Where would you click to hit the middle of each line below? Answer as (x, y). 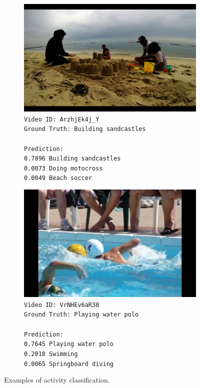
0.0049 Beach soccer (58, 178)
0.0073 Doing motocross (63, 168)
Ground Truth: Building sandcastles (85, 129)
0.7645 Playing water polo (69, 344)
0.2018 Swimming (51, 354)
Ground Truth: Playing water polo (81, 315)
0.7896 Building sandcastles (72, 159)
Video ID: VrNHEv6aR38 (62, 305)
